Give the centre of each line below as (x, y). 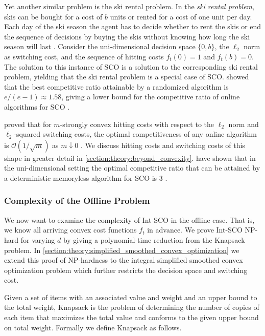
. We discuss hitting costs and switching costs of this (163, 145)
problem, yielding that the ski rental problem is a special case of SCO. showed (127, 77)
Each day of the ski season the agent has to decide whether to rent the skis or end (133, 26)
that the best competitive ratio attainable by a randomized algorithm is (116, 86)
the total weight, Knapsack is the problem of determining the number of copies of (132, 307)
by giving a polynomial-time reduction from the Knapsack (154, 239)
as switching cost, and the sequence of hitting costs (84, 56)
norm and (244, 124)
